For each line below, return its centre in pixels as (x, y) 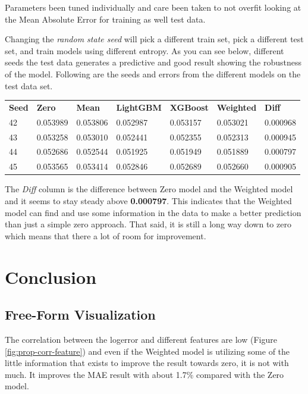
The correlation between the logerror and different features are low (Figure (141, 339)
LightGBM (139, 107)
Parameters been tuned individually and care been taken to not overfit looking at (153, 7)
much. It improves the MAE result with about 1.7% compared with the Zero (144, 374)
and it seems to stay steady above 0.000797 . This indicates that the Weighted (148, 200)
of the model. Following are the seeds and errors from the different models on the (153, 74)
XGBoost (189, 107)
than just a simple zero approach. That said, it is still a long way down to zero (148, 224)
